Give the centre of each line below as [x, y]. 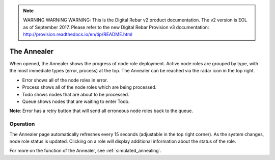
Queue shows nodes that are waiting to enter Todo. [76, 101]
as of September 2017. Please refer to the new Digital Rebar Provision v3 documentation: [116, 27]
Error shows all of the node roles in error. [65, 80]
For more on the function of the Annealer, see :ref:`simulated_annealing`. [86, 151]
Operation [22, 124]
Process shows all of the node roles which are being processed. [89, 87]
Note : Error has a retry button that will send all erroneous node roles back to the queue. [101, 111]
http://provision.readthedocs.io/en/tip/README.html [78, 34]
